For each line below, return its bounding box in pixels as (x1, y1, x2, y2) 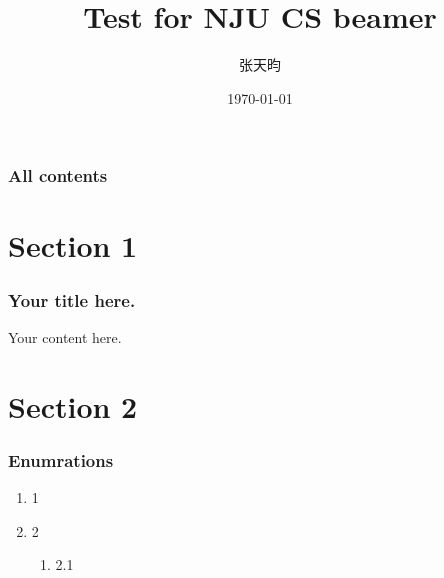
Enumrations (8, 447, 114, 472)
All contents (8, 163, 108, 188)
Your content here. (8, 326, 122, 347)
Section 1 (8, 225, 138, 266)
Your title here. (8, 287, 136, 312)
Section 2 (8, 385, 138, 426)
